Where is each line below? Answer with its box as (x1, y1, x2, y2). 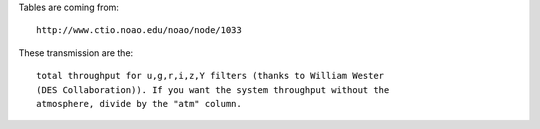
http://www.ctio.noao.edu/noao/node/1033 (36, 25, 242, 36)
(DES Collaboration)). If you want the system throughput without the (36, 84, 390, 95)
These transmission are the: (18, 46, 134, 59)
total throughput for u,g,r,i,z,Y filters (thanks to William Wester (36, 70, 385, 82)
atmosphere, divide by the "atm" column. (36, 98, 242, 109)
